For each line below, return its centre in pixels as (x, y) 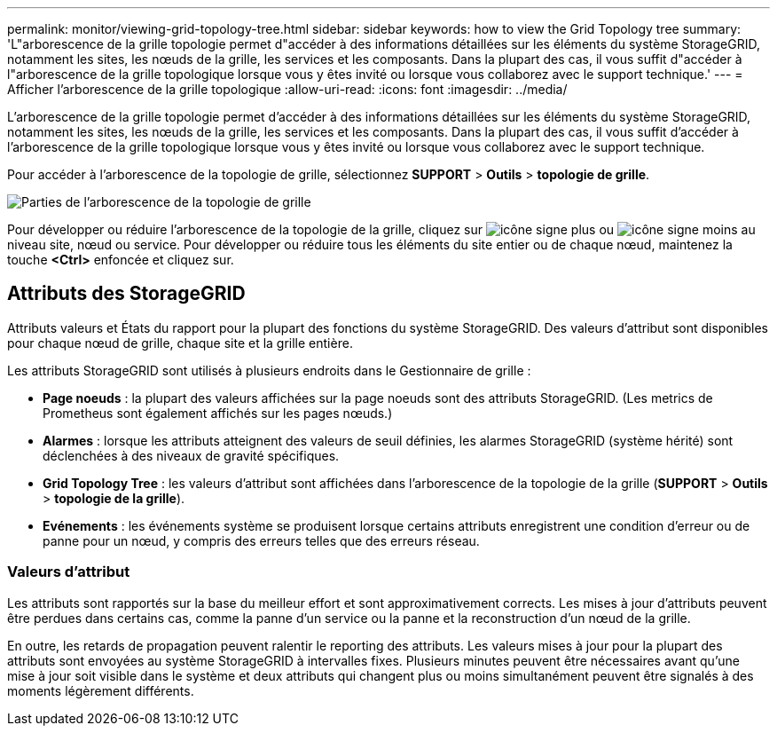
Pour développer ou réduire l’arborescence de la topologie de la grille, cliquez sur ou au (381, 229)
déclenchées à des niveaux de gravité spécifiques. (191, 455)
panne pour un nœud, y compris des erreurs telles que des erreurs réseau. (261, 540)
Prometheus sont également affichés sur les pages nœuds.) (218, 413)
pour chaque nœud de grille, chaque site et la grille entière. (180, 343)
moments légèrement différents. (101, 690)
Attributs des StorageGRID (126, 294)
